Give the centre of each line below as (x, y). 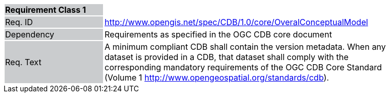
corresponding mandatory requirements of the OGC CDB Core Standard (243, 67)
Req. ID (19, 22)
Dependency (30, 34)
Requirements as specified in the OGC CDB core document (218, 34)
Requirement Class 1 (46, 10)
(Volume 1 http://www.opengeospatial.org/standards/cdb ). (217, 77)
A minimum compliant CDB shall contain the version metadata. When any (245, 47)
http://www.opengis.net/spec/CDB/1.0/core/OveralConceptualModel (237, 22)
